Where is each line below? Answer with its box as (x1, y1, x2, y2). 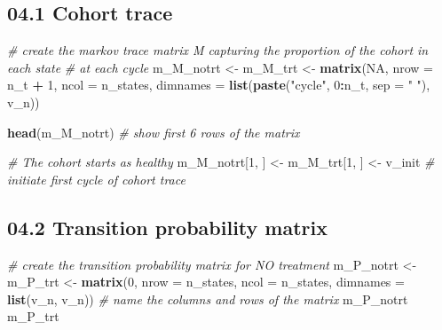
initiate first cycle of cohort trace (7, 169, 185, 188)
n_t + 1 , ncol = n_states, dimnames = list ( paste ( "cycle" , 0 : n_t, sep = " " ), (7, 75, 430, 94)
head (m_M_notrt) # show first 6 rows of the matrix (7, 122, 300, 141)
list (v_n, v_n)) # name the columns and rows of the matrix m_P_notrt (7, 289, 408, 308)
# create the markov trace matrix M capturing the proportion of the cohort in (7, 41, 429, 59)
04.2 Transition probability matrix (7, 213, 328, 240)
